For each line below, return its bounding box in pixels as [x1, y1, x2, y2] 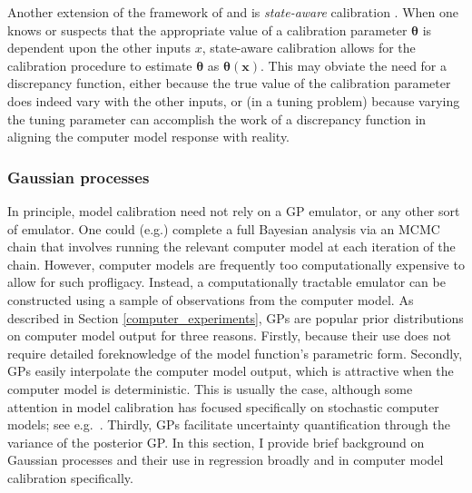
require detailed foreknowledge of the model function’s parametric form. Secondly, [7, 343, 463, 362]
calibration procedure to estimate [7, 55, 192, 74]
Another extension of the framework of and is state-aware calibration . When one [7, 3, 459, 21]
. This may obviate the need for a [260, 55, 447, 74]
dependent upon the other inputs [7, 38, 191, 57]
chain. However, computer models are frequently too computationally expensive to [7, 254, 465, 273]
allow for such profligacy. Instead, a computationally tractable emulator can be [7, 272, 446, 291]
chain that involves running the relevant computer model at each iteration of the [7, 237, 456, 256]
